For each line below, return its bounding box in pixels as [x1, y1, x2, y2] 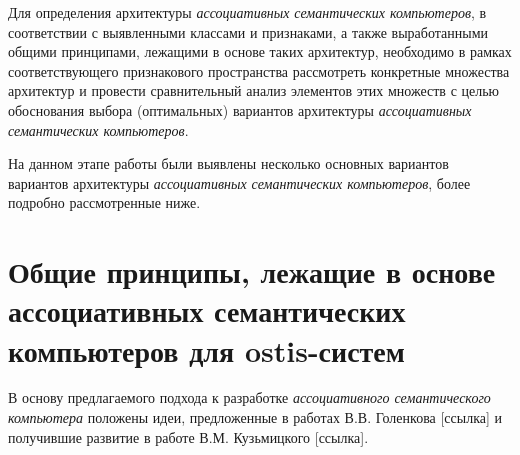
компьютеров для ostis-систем [8, 329, 405, 370]
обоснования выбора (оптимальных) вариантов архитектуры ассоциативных [8, 99, 472, 120]
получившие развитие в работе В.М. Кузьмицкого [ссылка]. [8, 426, 369, 447]
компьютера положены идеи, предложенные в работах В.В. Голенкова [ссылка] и [8, 407, 503, 428]
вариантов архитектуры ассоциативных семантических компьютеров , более [8, 172, 471, 193]
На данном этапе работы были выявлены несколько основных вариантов [8, 153, 449, 174]
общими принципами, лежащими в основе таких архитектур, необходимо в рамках [8, 41, 512, 62]
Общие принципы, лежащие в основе [8, 251, 496, 292]
